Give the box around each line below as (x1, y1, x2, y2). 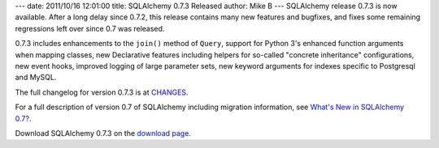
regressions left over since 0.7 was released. (15, 23, 165, 33)
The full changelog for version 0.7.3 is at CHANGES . (15, 87, 189, 97)
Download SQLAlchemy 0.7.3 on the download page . (15, 128, 191, 137)
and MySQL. (15, 73, 57, 82)
